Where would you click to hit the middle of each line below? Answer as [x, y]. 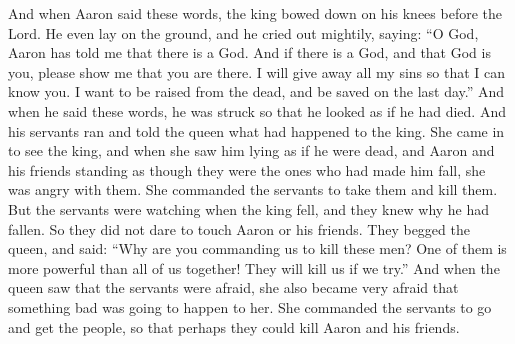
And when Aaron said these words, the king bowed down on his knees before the [255, 13]
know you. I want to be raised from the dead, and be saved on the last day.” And [256, 91]
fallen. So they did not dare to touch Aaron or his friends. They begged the [239, 228]
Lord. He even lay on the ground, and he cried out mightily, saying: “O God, [243, 32]
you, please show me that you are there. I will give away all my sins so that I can [256, 71]
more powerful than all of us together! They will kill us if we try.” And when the [254, 267]
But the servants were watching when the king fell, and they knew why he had [249, 208]
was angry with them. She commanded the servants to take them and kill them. [253, 189]
